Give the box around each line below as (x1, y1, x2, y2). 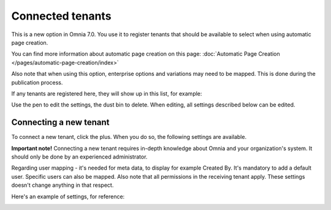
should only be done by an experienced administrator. (11, 153, 148, 160)
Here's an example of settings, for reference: (11, 193, 125, 200)
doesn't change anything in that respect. (11, 181, 114, 189)
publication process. (11, 78, 63, 86)
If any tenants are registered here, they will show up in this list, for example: (11, 89, 202, 97)
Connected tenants (11, 9, 112, 23)
